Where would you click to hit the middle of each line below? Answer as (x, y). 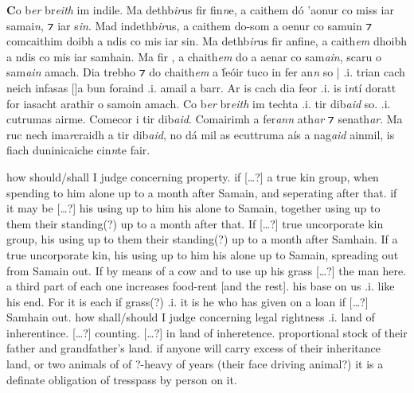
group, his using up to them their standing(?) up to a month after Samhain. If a (202, 239)
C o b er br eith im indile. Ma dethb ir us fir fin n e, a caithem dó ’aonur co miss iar (200, 10)
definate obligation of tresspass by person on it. (122, 379)
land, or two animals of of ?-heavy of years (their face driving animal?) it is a (195, 364)
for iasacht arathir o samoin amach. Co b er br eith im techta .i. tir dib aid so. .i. (199, 103)
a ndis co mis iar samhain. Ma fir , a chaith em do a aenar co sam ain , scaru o (194, 56)
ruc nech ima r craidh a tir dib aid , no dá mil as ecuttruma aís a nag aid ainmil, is (201, 134)
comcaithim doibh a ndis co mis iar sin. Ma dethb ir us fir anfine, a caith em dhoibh (207, 41)
